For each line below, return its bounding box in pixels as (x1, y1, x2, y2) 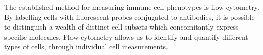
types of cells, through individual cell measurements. (4, 41, 168, 52)
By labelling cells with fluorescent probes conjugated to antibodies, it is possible (4, 11, 255, 22)
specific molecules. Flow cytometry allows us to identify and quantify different (4, 31, 248, 42)
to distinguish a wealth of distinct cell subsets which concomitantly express (4, 21, 239, 32)
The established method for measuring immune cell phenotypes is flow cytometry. (4, 2, 259, 12)
